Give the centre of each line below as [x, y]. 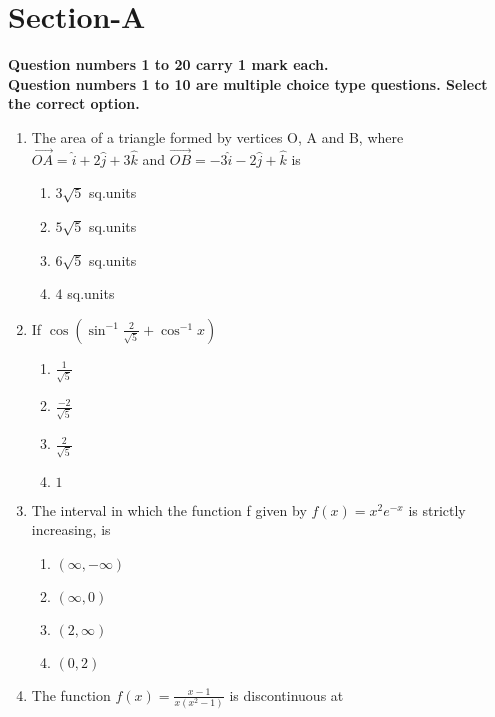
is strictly [437, 509]
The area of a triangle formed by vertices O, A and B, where [217, 136]
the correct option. [74, 103]
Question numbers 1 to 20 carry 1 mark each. [168, 64]
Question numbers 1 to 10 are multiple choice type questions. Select [248, 83]
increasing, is [71, 529]
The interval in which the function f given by [169, 509]
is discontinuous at [286, 694]
